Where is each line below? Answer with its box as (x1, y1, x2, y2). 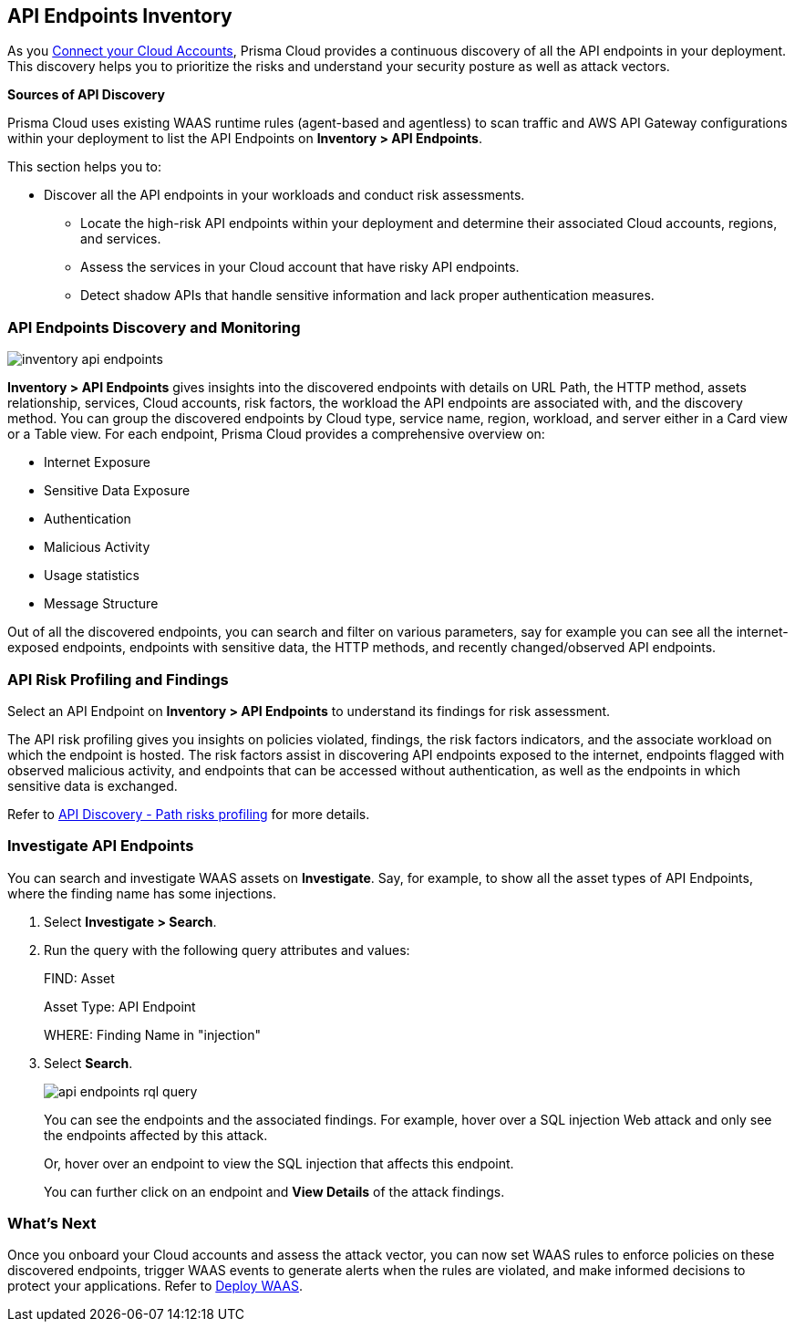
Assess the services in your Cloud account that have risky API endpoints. (80, 259, 520, 275)
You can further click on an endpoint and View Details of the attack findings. (44, 1183, 505, 1199)
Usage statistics (44, 567, 139, 584)
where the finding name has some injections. (7, 885, 276, 901)
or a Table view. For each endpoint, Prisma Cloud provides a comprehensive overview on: (7, 426, 545, 442)
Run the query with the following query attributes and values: (44, 941, 410, 958)
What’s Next (7, 1214, 97, 1233)
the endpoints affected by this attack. (44, 1127, 268, 1143)
